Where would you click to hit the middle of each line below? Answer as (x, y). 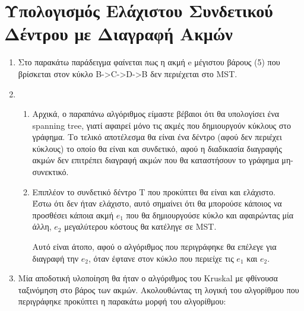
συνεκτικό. (50, 172)
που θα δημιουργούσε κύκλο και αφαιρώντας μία (210, 215)
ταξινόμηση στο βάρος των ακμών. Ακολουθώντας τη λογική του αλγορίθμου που (159, 289)
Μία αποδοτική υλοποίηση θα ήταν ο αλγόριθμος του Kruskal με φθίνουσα (148, 278)
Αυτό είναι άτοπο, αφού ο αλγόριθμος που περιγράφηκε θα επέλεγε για (154, 247)
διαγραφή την (56, 258)
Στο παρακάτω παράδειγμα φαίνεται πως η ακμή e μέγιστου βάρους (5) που (149, 62)
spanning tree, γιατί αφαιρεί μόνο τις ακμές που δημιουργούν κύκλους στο (161, 125)
